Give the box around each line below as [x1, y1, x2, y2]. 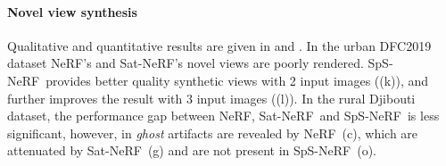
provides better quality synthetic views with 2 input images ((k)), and [45, 71, 429, 89]
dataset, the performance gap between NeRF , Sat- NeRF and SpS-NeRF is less [7, 106, 440, 125]
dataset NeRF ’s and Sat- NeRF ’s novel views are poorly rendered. [7, 54, 364, 72]
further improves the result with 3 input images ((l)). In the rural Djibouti [7, 88, 416, 107]
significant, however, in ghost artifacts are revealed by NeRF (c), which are [7, 123, 418, 142]
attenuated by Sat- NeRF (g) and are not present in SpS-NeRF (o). [7, 141, 376, 160]
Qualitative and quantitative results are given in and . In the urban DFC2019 [7, 36, 432, 54]
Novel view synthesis [7, 2, 137, 21]
